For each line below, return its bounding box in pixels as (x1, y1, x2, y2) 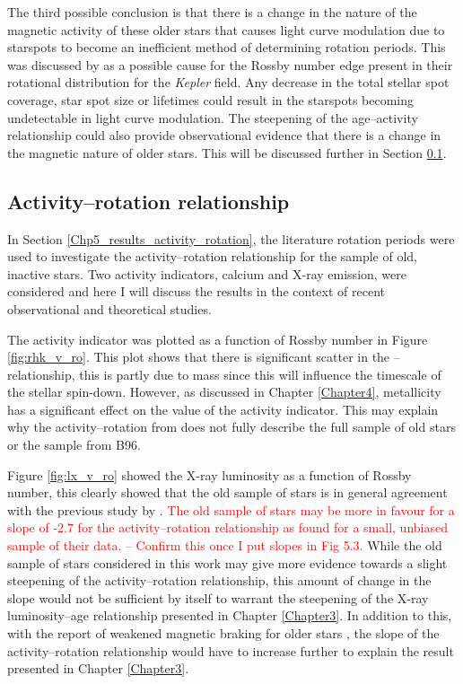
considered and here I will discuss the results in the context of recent (7, 282, 385, 301)
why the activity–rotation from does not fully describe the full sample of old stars (7, 417, 456, 436)
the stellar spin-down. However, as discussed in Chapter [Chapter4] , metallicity (7, 382, 441, 401)
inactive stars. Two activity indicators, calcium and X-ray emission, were (7, 264, 407, 283)
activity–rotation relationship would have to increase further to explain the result (7, 641, 454, 660)
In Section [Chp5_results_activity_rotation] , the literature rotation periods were (7, 229, 455, 248)
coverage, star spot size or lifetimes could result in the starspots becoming (7, 90, 415, 109)
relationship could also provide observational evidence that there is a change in (7, 126, 441, 145)
